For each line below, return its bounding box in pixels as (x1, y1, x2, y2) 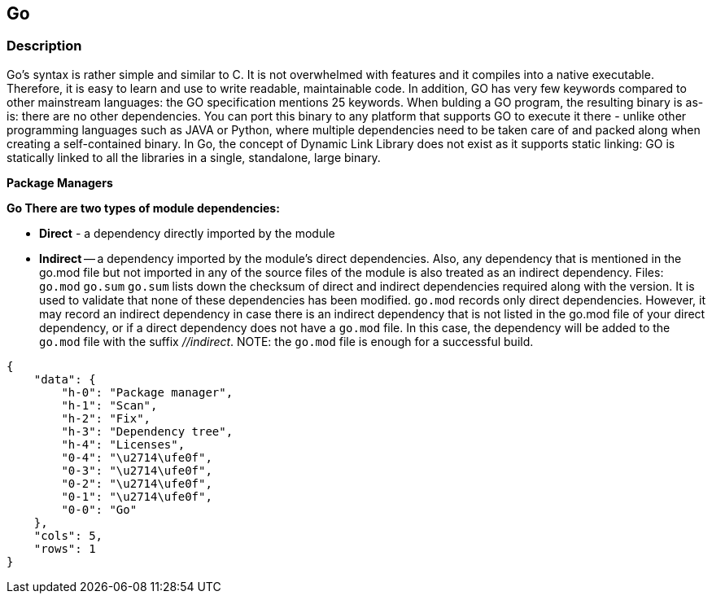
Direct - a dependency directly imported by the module (39, 226, 335, 240)
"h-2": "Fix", (61, 411, 151, 425)
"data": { (33, 372, 96, 386)
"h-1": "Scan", (61, 398, 158, 412)
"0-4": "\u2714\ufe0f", (61, 450, 212, 464)
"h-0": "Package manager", (61, 385, 234, 399)
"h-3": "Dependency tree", (61, 424, 234, 438)
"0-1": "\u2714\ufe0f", (61, 489, 212, 503)
